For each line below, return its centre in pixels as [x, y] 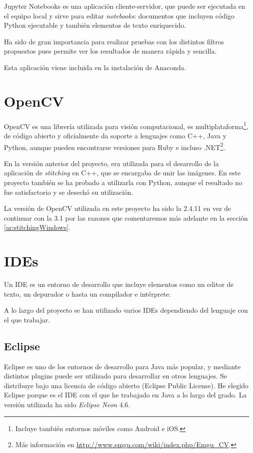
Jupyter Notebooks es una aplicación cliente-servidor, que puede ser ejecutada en [125, 6]
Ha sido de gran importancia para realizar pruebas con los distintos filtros [114, 41]
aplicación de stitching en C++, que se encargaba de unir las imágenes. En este [122, 173]
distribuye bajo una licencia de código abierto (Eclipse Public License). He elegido [126, 385]
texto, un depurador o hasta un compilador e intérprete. [88, 293]
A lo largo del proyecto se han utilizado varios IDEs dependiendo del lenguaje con [126, 310]
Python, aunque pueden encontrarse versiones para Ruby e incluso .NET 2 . [115, 146]
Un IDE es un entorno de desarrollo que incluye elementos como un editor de [119, 284]
